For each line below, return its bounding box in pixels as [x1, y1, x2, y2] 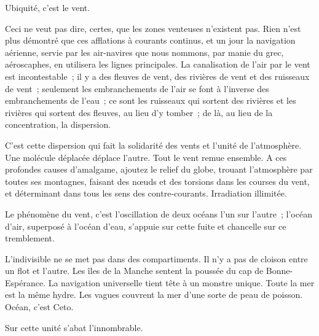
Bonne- [266, 264, 293, 277]
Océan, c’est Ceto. [5, 300, 74, 313]
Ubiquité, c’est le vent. [5, 1, 90, 14]
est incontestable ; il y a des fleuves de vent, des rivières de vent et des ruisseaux [5, 69, 310, 82]
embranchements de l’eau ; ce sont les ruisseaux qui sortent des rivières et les [5, 94, 296, 107]
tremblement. [5, 232, 55, 244]
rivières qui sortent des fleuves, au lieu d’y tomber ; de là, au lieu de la [5, 106, 273, 119]
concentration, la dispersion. [5, 118, 111, 131]
